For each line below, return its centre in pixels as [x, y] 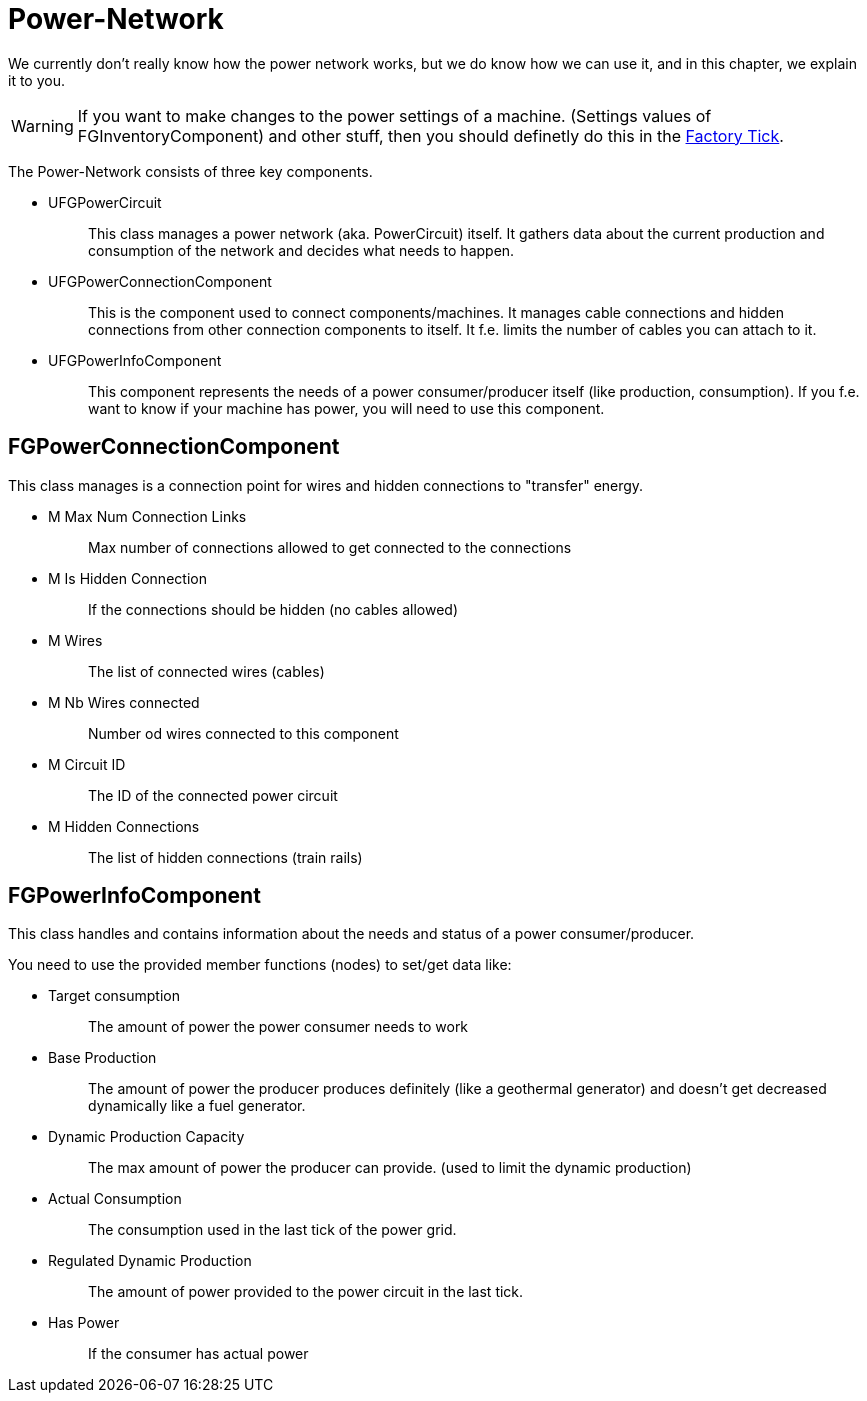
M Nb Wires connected [124, 702]
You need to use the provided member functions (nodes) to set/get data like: [260, 965]
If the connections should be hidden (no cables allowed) [273, 609]
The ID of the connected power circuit [213, 795]
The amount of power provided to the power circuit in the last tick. [306, 1292]
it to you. [36, 80]
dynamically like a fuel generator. [197, 1106]
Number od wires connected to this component [243, 733]
